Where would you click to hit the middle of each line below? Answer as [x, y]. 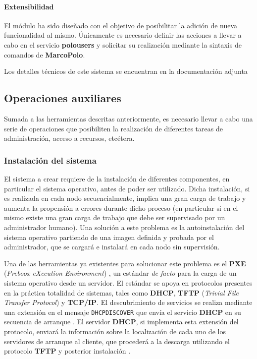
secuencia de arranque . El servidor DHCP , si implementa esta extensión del [121, 322]
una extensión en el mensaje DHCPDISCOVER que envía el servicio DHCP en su [123, 312]
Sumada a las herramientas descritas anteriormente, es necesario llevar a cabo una [128, 118]
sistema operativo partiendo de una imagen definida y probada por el [109, 237]
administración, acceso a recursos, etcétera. [69, 138]
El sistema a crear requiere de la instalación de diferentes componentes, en [117, 178]
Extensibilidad [29, 6]
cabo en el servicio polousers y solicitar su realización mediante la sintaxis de [123, 44]
